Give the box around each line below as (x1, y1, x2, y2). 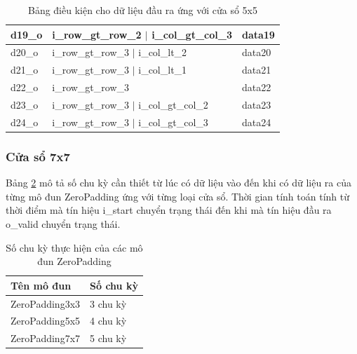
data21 (241, 62, 271, 77)
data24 (241, 114, 271, 129)
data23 (241, 97, 271, 111)
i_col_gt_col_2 (138, 97, 208, 111)
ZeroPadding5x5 (11, 313, 81, 328)
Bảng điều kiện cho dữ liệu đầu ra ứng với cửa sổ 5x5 (27, 3, 257, 17)
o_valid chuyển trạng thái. (6, 216, 121, 231)
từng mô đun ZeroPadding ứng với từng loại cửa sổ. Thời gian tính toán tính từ (6, 189, 349, 203)
